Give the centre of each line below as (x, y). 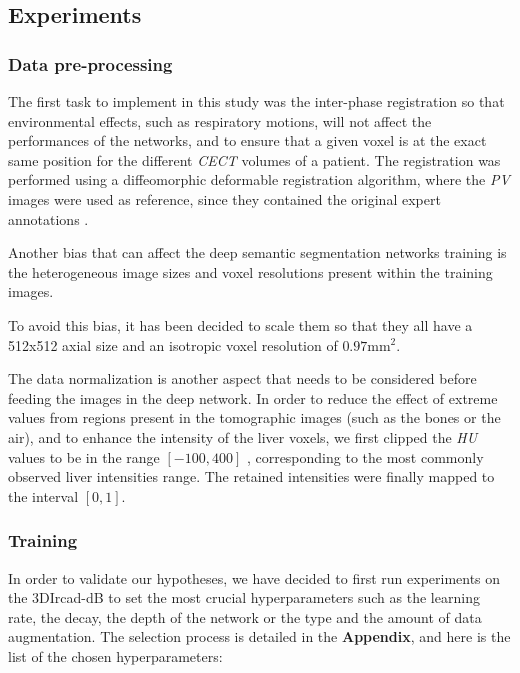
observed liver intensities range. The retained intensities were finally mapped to (251, 476)
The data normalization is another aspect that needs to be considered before (242, 378)
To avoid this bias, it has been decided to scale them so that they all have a (240, 324)
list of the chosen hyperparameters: (115, 655)
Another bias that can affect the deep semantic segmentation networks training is (257, 252)
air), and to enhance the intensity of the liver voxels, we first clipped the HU (243, 436)
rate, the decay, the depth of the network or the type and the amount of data (245, 616)
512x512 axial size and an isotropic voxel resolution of (173, 344)
